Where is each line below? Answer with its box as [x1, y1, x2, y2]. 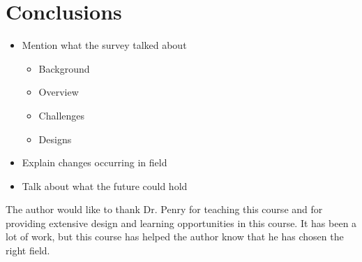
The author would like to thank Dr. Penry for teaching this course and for [6, 202, 323, 217]
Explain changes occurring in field [22, 155, 167, 170]
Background [38, 61, 90, 75]
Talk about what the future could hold [22, 178, 188, 193]
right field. [6, 243, 50, 258]
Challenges [38, 108, 85, 122]
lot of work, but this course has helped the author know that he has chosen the [6, 229, 344, 244]
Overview [38, 85, 79, 99]
